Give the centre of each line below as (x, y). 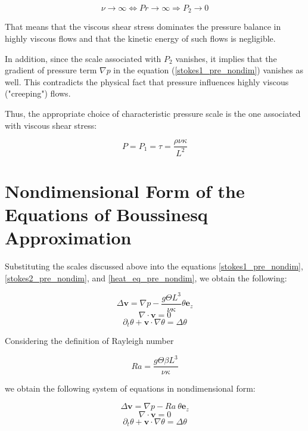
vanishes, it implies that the (226, 58)
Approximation (68, 238)
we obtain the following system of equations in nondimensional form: (130, 388)
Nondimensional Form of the (125, 190)
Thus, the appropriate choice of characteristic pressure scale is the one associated (153, 114)
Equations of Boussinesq (106, 214)
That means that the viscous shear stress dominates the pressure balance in (143, 27)
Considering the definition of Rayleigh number (89, 341)
